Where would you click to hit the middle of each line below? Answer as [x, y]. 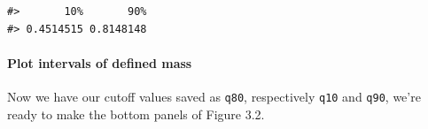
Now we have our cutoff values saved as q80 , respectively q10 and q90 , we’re [214, 96]
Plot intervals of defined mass [100, 62]
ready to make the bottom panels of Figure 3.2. [136, 114]
